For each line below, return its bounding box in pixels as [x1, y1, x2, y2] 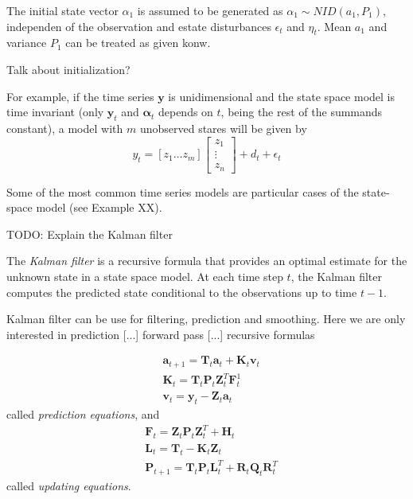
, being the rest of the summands [220, 103, 383, 120]
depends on [158, 103, 213, 120]
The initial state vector [6, 2, 119, 18]
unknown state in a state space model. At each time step [6, 267, 283, 284]
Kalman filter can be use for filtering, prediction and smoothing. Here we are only [6, 310, 406, 327]
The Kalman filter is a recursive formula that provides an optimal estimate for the [6, 252, 407, 269]
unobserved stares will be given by [139, 119, 307, 136]
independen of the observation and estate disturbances [6, 18, 271, 34]
